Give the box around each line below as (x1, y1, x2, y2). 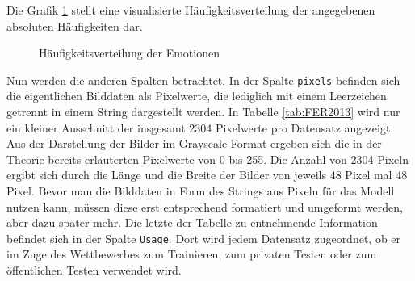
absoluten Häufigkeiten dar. (6, 17, 143, 34)
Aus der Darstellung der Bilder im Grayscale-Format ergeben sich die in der (6, 135, 382, 152)
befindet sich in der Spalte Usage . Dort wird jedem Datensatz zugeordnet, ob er (6, 229, 401, 246)
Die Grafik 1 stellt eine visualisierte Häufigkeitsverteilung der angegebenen (6, 2, 375, 18)
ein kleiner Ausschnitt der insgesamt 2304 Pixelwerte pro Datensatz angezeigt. (6, 119, 394, 136)
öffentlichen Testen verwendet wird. (6, 262, 182, 279)
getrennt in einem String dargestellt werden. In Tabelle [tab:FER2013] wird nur (6, 103, 400, 120)
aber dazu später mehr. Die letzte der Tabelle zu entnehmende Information (6, 214, 378, 231)
